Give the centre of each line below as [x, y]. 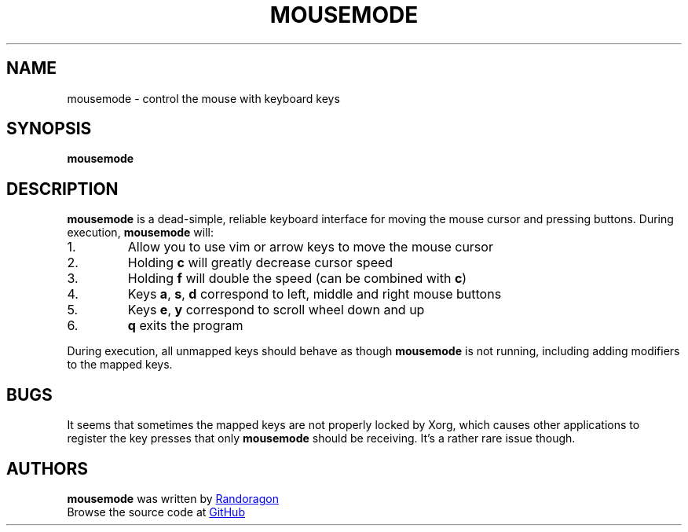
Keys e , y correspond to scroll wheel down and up [276, 310]
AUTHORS [48, 468]
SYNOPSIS [49, 129]
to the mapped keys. [120, 365]
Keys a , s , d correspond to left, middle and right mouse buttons [315, 294]
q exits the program [185, 326]
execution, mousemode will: [141, 233]
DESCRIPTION [62, 189]
